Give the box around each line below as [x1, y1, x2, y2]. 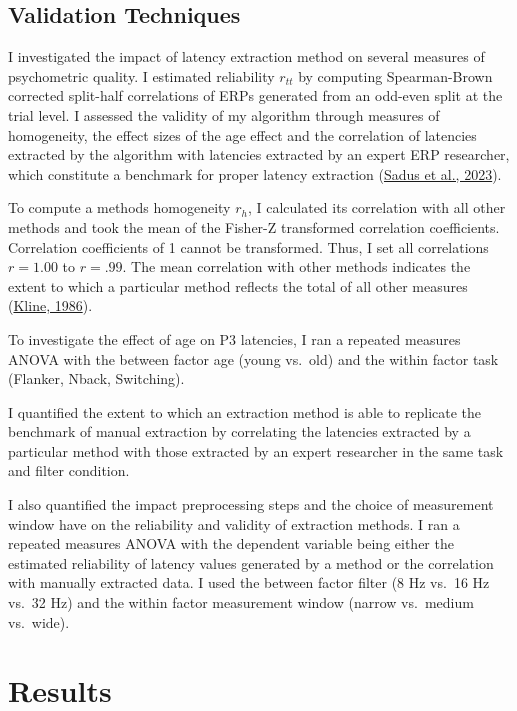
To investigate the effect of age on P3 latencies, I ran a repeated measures [8, 328, 461, 349]
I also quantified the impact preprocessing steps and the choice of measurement [8, 494, 494, 515]
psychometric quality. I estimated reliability [8, 65, 275, 86]
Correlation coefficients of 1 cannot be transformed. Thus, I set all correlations [8, 236, 489, 257]
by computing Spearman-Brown [298, 65, 493, 86]
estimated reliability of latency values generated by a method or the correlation [8, 552, 494, 573]
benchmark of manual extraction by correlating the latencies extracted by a [8, 421, 471, 442]
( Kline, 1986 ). [8, 295, 93, 316]
